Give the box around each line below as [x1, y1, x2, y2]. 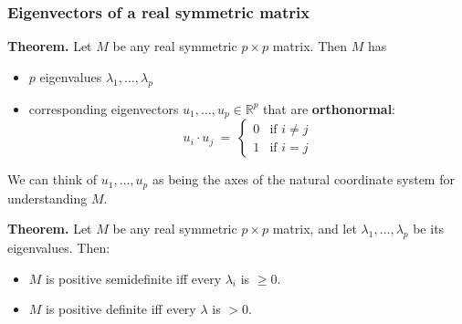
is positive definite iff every [46, 299, 196, 319]
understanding [7, 188, 88, 207]
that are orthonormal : [263, 99, 396, 118]
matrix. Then [272, 37, 348, 56]
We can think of [7, 170, 98, 189]
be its [413, 219, 445, 238]
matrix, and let [272, 219, 357, 238]
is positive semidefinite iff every [46, 268, 222, 287]
